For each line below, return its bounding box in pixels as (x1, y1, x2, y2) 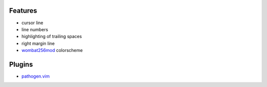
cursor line (21, 20, 44, 26)
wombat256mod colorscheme (21, 47, 83, 53)
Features (9, 6, 37, 15)
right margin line (21, 40, 55, 46)
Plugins (9, 60, 33, 69)
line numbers (21, 26, 48, 32)
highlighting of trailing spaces (21, 34, 82, 40)
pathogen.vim (21, 73, 50, 79)
